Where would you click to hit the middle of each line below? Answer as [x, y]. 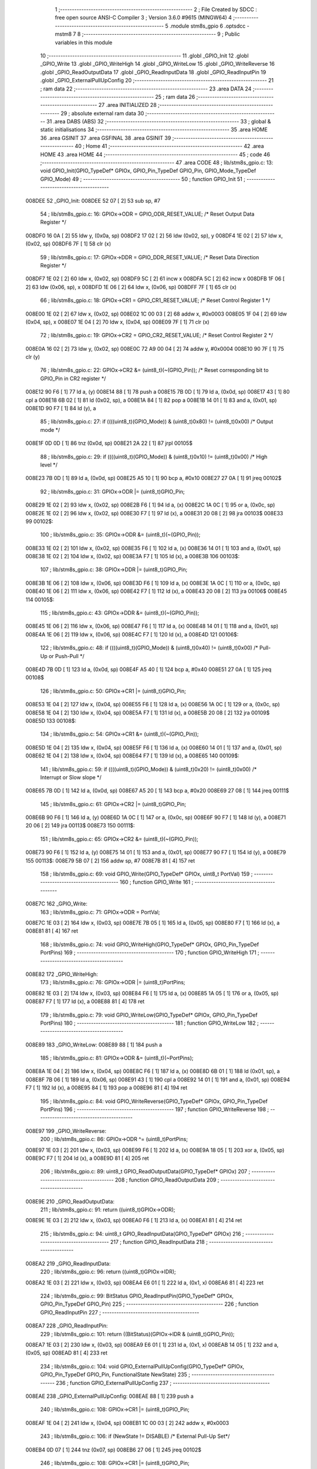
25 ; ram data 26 [175, 96]
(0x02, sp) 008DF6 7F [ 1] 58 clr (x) [68, 244]
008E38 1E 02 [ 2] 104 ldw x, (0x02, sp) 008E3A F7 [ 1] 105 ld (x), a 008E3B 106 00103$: [133, 556]
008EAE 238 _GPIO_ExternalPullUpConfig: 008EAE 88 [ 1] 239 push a [109, 1396]
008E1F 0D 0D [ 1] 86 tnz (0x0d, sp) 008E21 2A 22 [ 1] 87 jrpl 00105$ [109, 443]
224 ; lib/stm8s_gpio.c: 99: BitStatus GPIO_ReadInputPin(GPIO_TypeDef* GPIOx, [137, 1296]
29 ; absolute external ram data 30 [102, 113]
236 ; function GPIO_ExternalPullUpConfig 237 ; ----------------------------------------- [163, 1383]
